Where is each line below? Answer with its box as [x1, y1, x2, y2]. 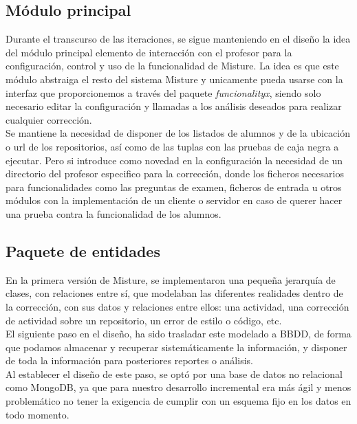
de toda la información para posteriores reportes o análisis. [6, 353, 253, 368]
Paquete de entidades [6, 240, 160, 261]
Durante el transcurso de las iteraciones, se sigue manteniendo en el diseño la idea [6, 32, 351, 46]
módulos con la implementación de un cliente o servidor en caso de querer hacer [6, 193, 343, 208]
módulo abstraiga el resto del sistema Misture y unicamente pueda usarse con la [6, 71, 343, 86]
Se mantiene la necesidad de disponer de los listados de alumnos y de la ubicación [6, 126, 350, 140]
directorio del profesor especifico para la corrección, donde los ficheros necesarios [6, 166, 344, 181]
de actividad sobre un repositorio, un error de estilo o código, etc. [6, 313, 282, 327]
